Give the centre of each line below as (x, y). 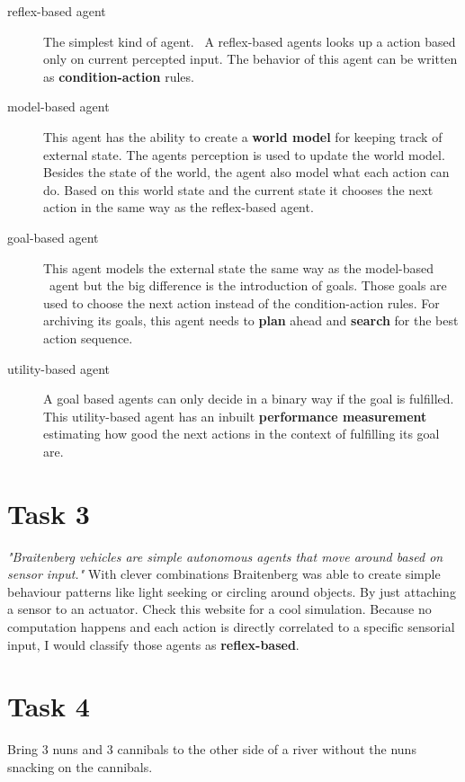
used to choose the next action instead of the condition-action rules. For (241, 302)
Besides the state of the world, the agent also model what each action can (246, 172)
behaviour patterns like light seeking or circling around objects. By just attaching (232, 591)
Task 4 (49, 706)
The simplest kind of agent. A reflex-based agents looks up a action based (250, 41)
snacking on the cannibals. (80, 766)
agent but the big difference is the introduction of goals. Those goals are (248, 285)
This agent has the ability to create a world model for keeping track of (243, 136)
